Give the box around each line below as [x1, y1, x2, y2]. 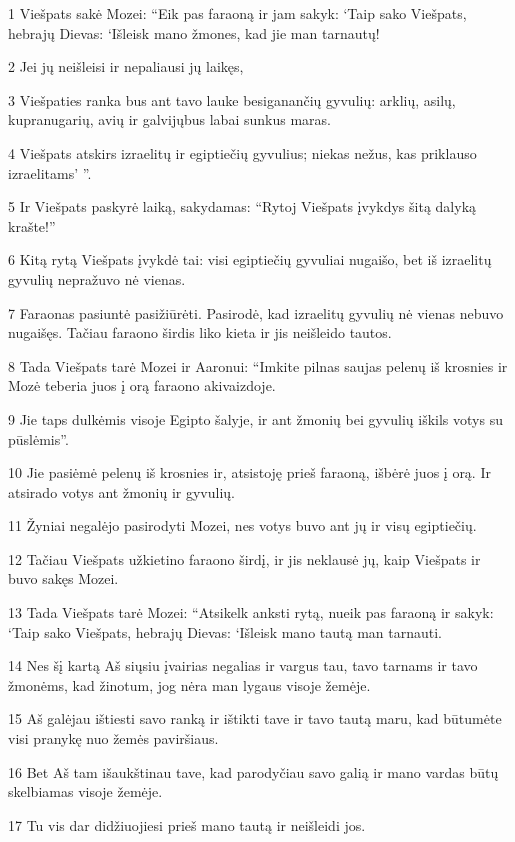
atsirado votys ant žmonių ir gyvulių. [8, 481, 235, 502]
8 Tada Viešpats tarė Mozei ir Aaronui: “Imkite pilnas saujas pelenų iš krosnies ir [8, 355, 508, 376]
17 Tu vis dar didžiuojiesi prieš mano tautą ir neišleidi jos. [8, 814, 366, 835]
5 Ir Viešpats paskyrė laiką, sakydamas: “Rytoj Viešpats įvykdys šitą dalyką [8, 196, 477, 217]
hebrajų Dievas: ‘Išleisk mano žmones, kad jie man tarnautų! [8, 22, 380, 43]
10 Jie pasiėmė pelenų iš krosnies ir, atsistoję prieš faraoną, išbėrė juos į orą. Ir [8, 462, 491, 483]
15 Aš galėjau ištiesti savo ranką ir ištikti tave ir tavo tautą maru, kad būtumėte [8, 708, 502, 729]
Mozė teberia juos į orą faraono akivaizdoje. [8, 375, 276, 396]
